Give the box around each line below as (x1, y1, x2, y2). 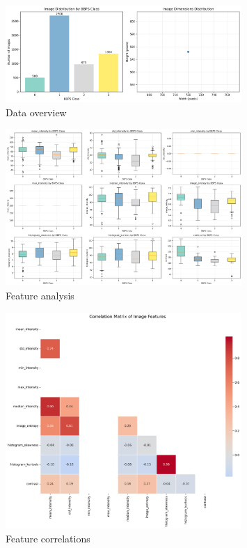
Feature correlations (6, 531, 90, 545)
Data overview (6, 104, 67, 119)
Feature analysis (6, 288, 74, 302)
